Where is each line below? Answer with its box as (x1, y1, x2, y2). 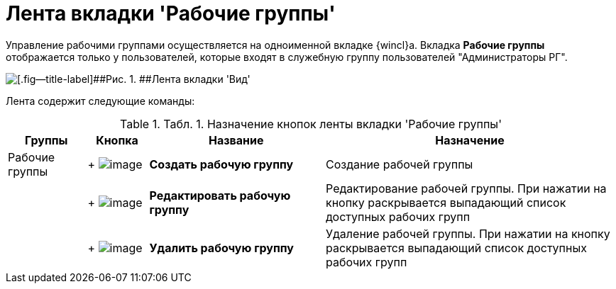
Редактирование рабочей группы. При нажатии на (326, 181, 607, 195)
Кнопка (96, 132, 138, 147)
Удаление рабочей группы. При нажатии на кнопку (326, 226, 610, 241)
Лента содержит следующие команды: (6, 94, 195, 107)
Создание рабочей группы (326, 157, 473, 171)
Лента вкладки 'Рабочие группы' (6, 1, 336, 25)
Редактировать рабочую (149, 188, 291, 203)
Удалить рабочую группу (149, 240, 294, 255)
